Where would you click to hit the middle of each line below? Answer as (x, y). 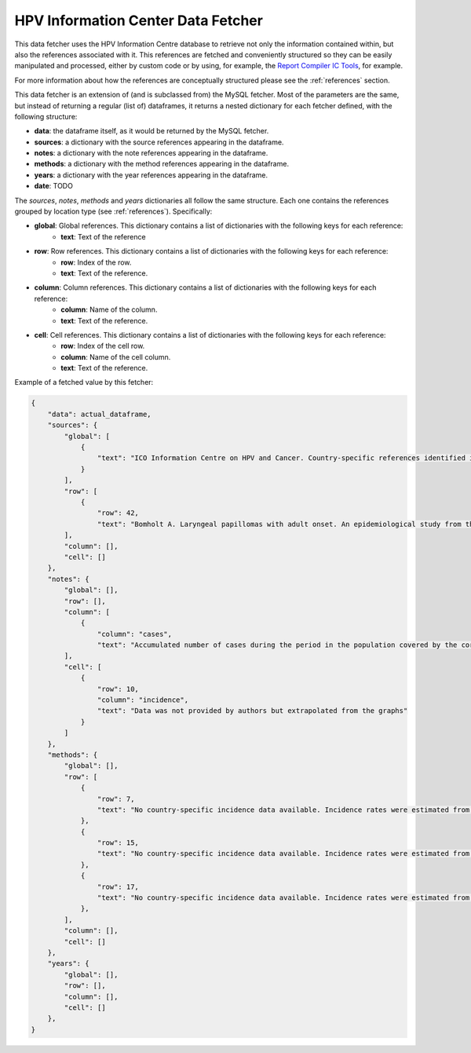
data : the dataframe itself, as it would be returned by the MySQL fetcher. (152, 131)
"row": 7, (116, 799)
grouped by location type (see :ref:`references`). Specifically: (113, 211)
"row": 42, (118, 513)
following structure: (46, 116)
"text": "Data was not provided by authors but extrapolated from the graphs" (252, 711)
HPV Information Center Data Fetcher (139, 20)
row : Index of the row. (96, 262)
